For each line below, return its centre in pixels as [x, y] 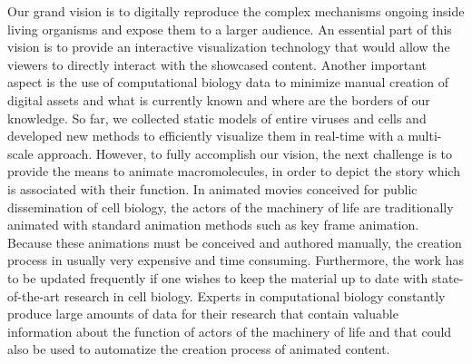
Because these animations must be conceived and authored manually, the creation [235, 242]
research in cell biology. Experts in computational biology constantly [255, 295]
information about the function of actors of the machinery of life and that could [230, 331]
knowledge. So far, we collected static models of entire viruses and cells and [217, 118]
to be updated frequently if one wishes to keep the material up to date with [218, 277]
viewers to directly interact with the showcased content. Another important [217, 64]
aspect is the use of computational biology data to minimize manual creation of [228, 82]
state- [448, 277]
